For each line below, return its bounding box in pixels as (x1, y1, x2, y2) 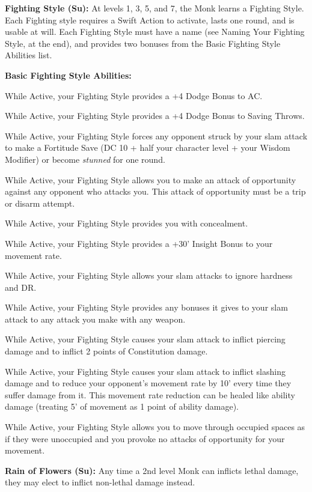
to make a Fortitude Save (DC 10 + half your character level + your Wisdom (5, 141, 290, 154)
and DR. (5, 281, 37, 293)
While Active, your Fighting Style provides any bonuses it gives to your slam (5, 301, 288, 314)
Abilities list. (5, 49, 52, 61)
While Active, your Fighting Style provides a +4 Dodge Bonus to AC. (5, 89, 263, 102)
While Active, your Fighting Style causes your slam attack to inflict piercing (5, 333, 286, 345)
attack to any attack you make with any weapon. (5, 312, 186, 325)
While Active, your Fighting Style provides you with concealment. (5, 217, 248, 229)
